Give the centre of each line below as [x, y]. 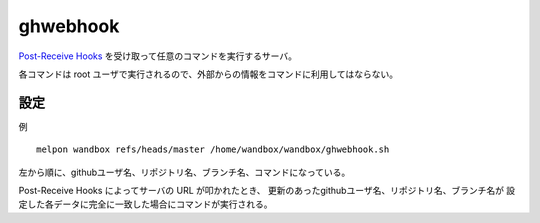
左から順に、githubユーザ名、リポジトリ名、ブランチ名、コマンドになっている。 [184, 172]
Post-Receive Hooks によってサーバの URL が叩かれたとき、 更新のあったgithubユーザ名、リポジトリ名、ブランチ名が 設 [267, 191]
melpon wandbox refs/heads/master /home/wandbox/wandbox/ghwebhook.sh [213, 149]
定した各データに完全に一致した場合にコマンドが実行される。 [145, 204]
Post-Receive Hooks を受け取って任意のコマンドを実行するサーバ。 [157, 56]
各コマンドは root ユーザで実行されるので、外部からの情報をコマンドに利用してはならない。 [208, 74]
